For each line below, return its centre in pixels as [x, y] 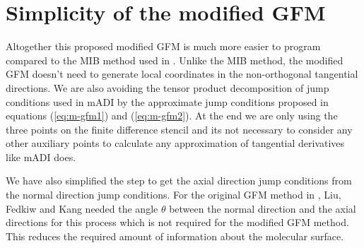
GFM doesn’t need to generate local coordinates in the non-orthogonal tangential [182, 74]
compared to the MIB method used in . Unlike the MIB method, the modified [175, 60]
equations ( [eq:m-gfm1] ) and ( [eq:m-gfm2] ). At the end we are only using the [172, 116]
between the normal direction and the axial [263, 208]
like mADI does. [41, 157]
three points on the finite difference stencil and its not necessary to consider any [179, 129]
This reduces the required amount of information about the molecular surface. [175, 236]
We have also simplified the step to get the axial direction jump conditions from [179, 181]
